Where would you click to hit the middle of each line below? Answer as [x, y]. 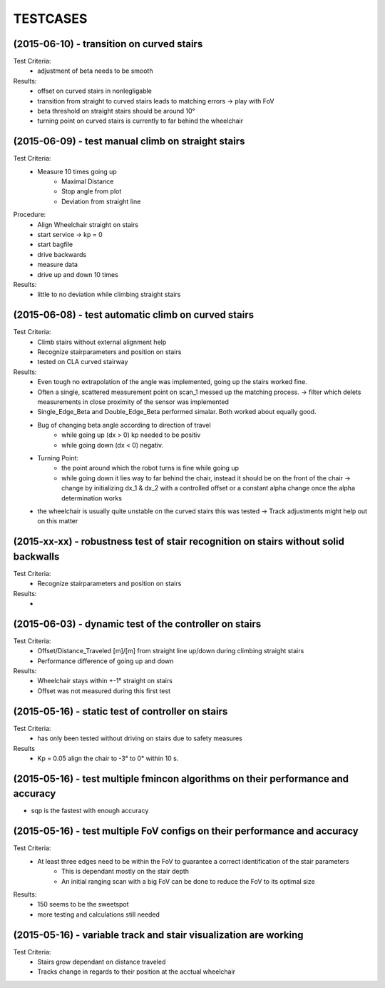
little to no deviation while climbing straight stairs [109, 294]
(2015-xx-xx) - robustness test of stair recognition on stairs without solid [179, 541]
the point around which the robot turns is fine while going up [150, 468]
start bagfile [55, 245]
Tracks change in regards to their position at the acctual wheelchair [136, 972]
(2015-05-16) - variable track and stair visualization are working [158, 935]
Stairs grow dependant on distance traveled [102, 962]
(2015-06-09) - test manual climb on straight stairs [129, 142]
